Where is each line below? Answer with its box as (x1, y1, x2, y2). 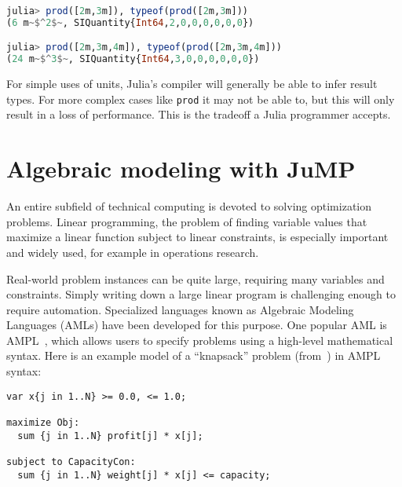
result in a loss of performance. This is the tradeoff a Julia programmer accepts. (6, 106, 391, 123)
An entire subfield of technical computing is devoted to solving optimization (6, 198, 372, 214)
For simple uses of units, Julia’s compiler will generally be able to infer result (6, 75, 378, 92)
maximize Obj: (6, 416, 80, 428)
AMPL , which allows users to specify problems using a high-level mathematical (6, 331, 393, 348)
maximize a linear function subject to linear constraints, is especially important (6, 229, 389, 245)
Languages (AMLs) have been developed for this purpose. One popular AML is (6, 317, 387, 333)
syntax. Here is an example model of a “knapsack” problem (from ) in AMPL (6, 347, 381, 364)
